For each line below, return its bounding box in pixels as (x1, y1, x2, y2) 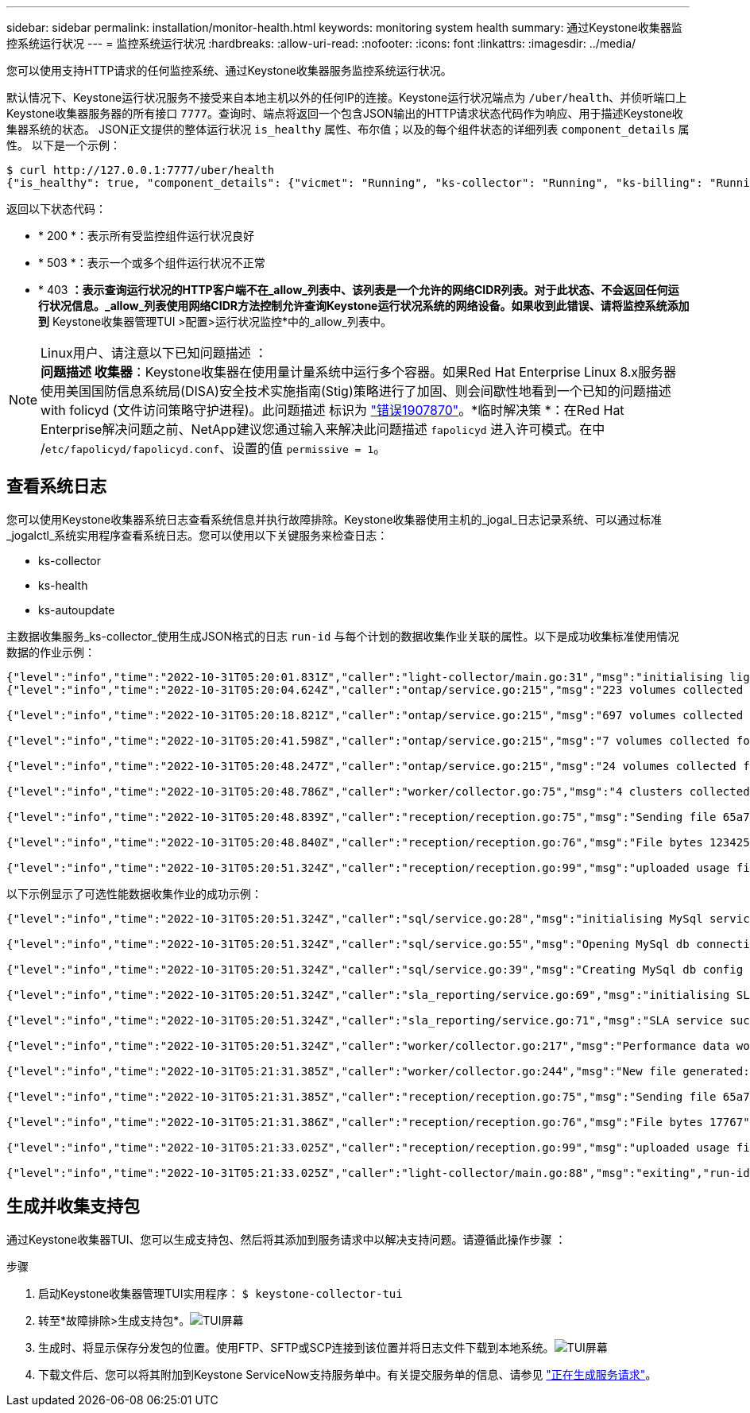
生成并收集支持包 (6, 1196, 140, 1217)
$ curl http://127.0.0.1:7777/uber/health (6, 164, 275, 176)
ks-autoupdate (38, 602, 115, 617)
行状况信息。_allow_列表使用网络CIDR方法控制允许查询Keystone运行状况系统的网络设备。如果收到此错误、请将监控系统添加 (38, 299, 690, 312)
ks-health (38, 578, 88, 592)
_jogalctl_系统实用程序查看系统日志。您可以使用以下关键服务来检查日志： (6, 528, 389, 542)
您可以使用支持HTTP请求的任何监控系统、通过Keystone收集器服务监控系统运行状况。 (6, 64, 452, 77)
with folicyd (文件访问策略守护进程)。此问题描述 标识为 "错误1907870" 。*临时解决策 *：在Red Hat (41, 402, 624, 418)
